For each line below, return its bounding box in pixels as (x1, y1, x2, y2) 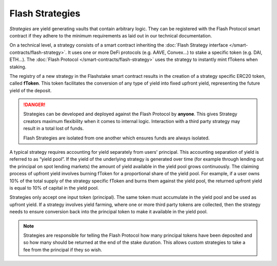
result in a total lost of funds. (23, 126, 84, 132)
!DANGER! (23, 101, 46, 108)
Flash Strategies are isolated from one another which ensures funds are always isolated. (23, 135, 210, 141)
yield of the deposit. (9, 87, 52, 93)
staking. (9, 64, 27, 70)
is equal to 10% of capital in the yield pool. (9, 185, 99, 191)
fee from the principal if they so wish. (23, 247, 103, 253)
